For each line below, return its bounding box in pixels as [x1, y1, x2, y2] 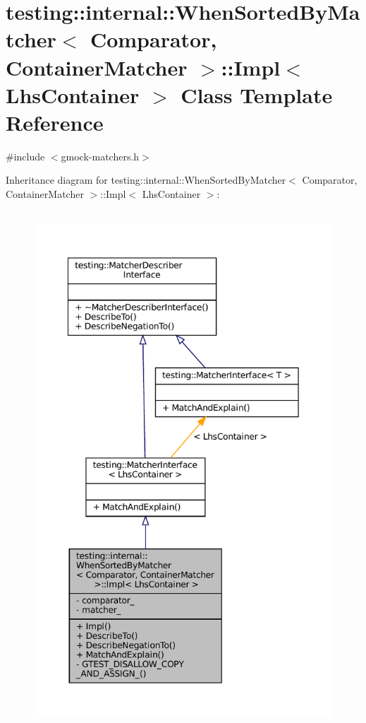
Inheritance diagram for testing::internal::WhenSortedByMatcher [6, 172, 286, 187]
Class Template [181, 80, 333, 109]
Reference [6, 107, 104, 136]
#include [6, 148, 45, 163]
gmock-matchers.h [61, 148, 140, 163]
